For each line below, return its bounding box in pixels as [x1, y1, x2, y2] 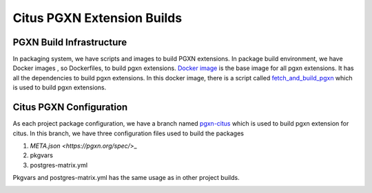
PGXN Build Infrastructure [12, 36, 127, 48]
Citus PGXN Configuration [12, 102, 128, 113]
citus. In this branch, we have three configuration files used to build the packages [12, 129, 245, 137]
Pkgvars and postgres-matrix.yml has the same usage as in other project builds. [12, 174, 240, 182]
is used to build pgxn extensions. [12, 83, 107, 92]
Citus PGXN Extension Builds [12, 10, 183, 25]
